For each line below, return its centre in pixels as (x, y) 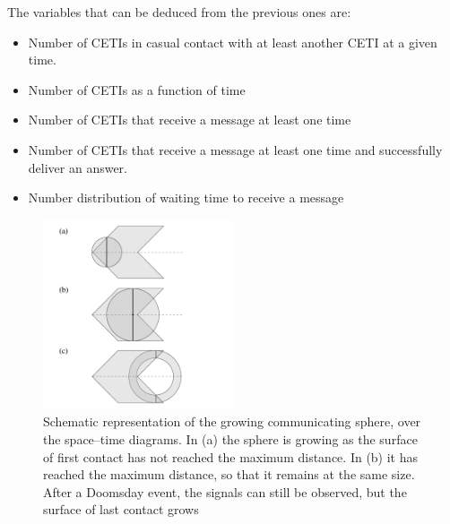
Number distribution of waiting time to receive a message (186, 198)
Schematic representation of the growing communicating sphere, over (232, 421)
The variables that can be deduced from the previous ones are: (179, 12)
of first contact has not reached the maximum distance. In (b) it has (231, 456)
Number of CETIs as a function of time (137, 89)
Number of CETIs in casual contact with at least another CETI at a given (233, 42)
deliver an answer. (78, 167)
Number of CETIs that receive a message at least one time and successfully (235, 149)
